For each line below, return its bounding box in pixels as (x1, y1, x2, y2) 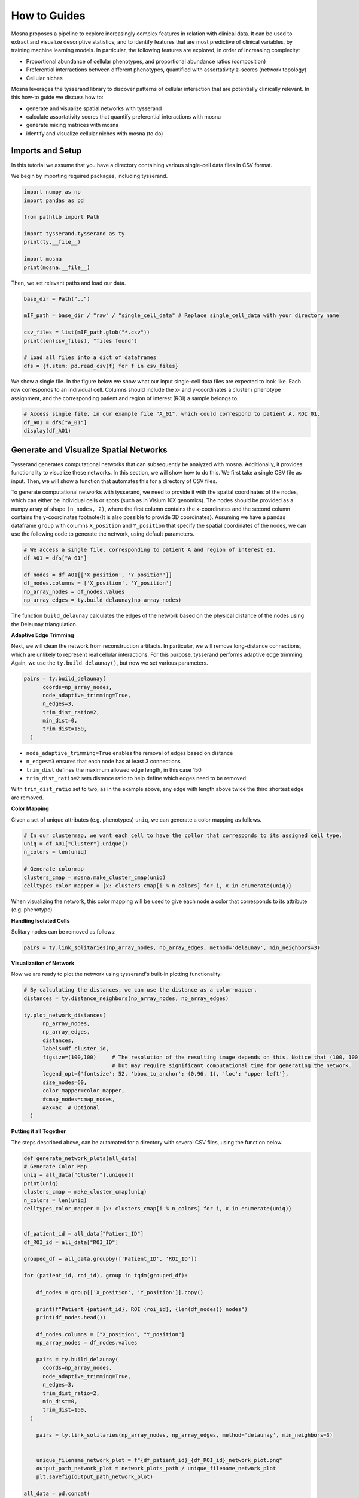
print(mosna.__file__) (23, 264, 90, 271)
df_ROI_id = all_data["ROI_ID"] (23, 1239, 119, 1246)
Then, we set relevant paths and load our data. (11, 279, 126, 286)
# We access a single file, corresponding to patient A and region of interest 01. (23, 546, 276, 553)
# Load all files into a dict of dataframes (23, 354, 157, 361)
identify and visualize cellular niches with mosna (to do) (26, 129, 163, 137)
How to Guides (11, 9, 86, 22)
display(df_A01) (23, 427, 72, 434)
